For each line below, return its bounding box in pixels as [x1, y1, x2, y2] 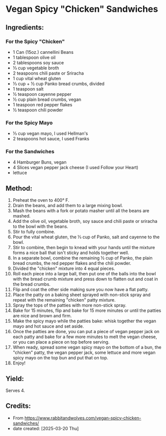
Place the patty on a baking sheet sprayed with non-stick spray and [12, 292, 151, 298]
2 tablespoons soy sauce [12, 59, 64, 65]
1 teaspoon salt [12, 86, 44, 92]
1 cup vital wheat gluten [12, 75, 61, 81]
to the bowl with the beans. [12, 223, 69, 229]
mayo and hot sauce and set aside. [12, 323, 84, 329]
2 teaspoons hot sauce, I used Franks [12, 136, 89, 142]
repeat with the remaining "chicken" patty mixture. [12, 297, 116, 303]
